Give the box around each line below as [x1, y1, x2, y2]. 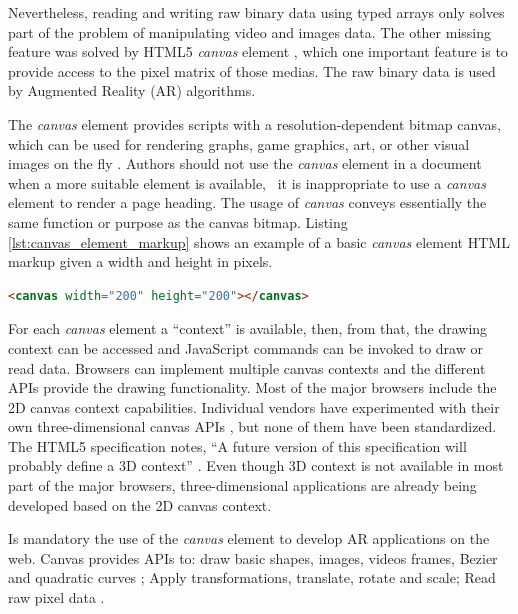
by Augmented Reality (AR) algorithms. [8, 80, 256, 101]
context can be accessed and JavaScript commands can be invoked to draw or [8, 337, 483, 358]
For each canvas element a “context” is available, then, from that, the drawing [8, 318, 488, 339]
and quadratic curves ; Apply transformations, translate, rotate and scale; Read [8, 567, 496, 588]
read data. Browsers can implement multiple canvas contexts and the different [8, 357, 486, 378]
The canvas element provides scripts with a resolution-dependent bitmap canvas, [8, 113, 501, 134]
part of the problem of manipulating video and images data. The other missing [8, 21, 491, 42]
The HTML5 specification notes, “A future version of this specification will [8, 435, 467, 456]
